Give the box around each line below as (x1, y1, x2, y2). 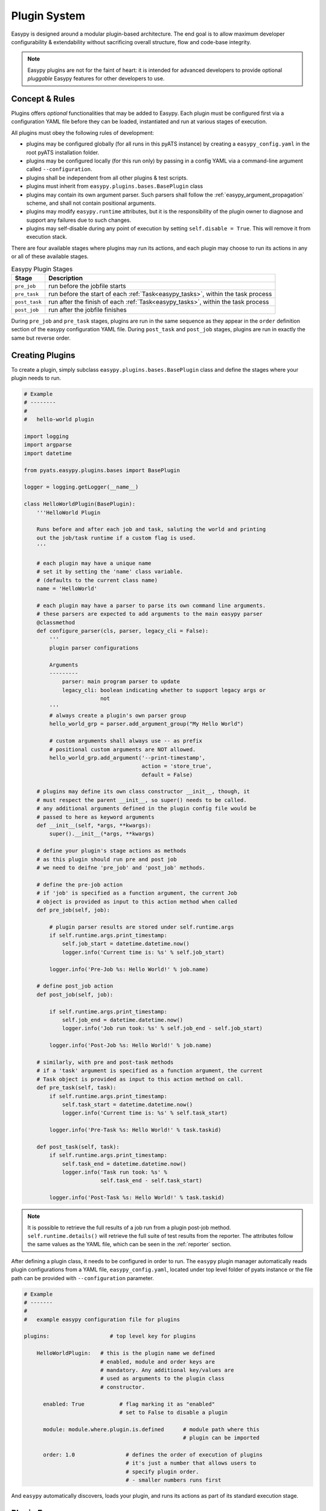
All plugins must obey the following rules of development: (11, 129, 154, 136)
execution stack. (26, 233, 68, 241)
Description (48, 274, 83, 282)
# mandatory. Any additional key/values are (100, 1367, 234, 1374)
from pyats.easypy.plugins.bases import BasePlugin (24, 467, 181, 474)
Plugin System (11, 9, 86, 22)
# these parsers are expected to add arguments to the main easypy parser (36, 610, 263, 618)
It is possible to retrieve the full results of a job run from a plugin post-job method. (27, 1224, 231, 1231)
